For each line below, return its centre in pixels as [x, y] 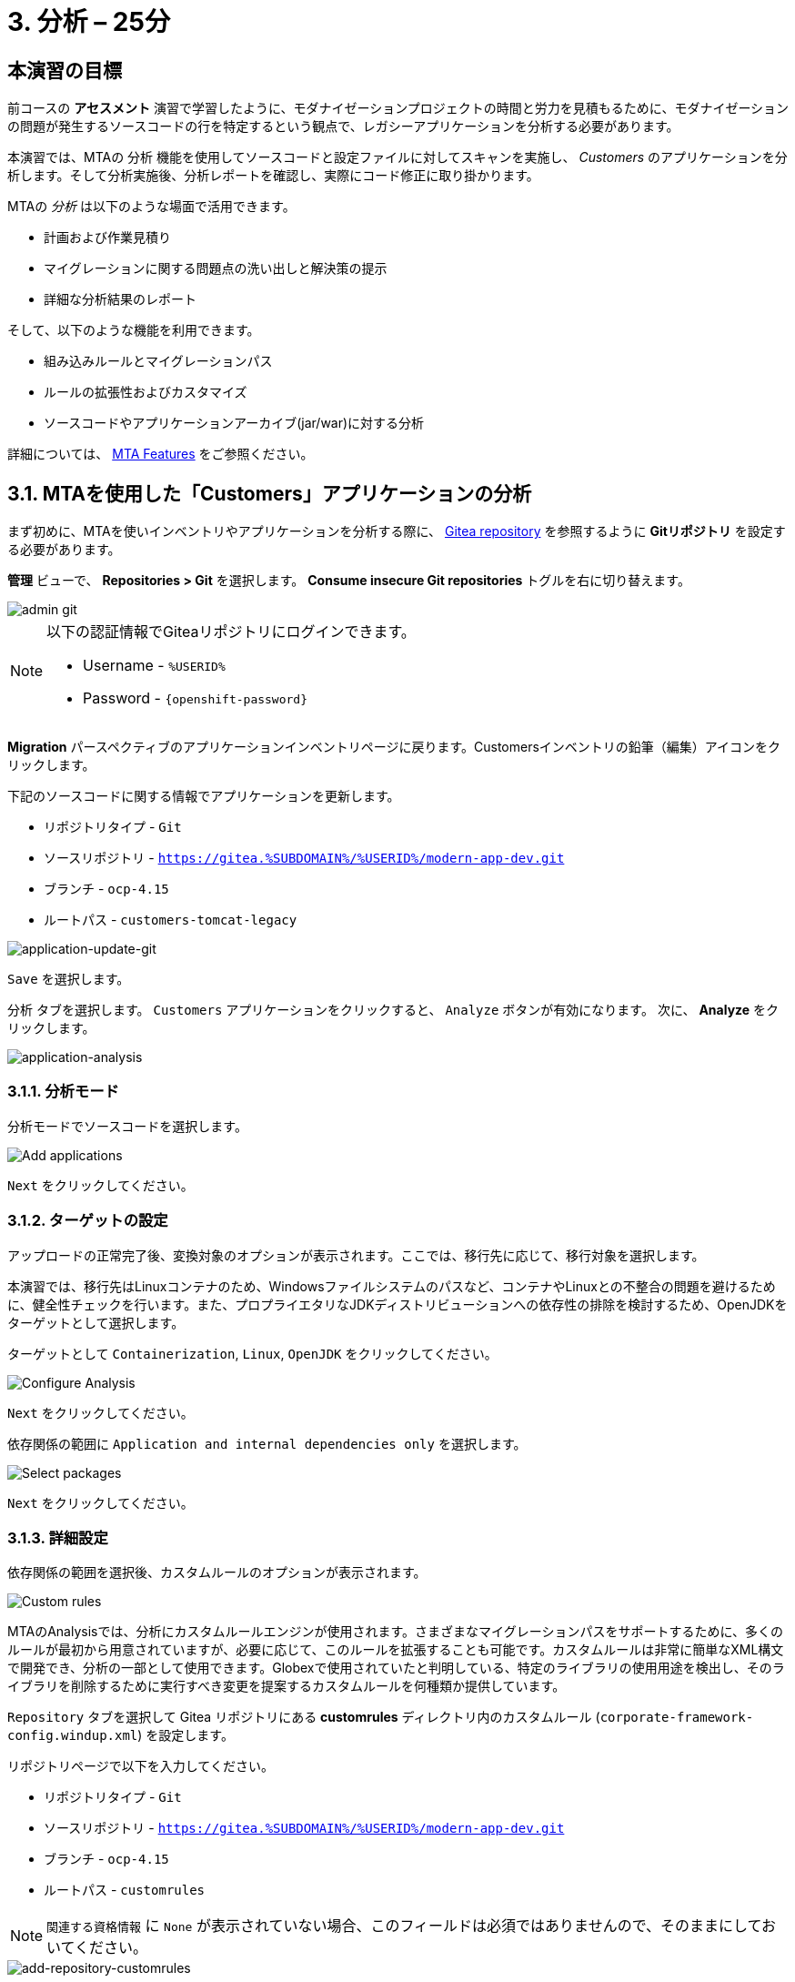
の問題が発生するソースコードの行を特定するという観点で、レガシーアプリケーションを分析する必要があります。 [343, 126]
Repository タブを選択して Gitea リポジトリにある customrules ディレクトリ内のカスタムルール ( [304, 1717]
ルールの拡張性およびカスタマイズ [146, 392]
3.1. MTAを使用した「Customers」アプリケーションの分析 [270, 493]
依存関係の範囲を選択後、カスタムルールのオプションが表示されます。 [217, 1572]
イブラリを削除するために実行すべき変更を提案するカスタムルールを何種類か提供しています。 [287, 1686]
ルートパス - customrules [125, 1890]
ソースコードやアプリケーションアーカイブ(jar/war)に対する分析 [234, 423]
